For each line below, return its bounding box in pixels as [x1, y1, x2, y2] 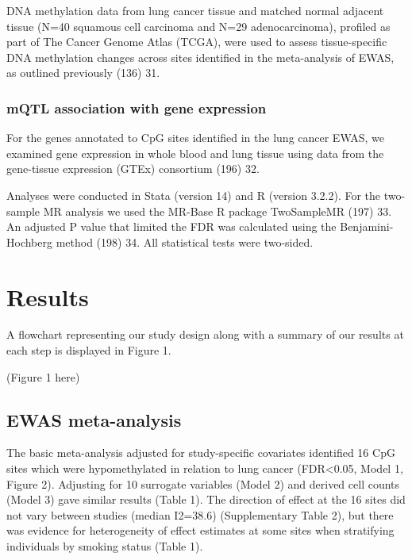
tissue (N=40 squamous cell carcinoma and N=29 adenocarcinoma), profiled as [6, 17, 391, 34]
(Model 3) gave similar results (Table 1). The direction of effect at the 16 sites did [6, 491, 406, 508]
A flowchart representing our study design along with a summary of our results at [6, 326, 404, 343]
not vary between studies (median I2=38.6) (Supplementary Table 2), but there [6, 506, 394, 523]
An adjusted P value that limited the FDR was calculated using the [6, 218, 337, 235]
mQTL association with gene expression [6, 98, 267, 117]
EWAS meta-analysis [6, 407, 182, 432]
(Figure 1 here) [6, 368, 80, 385]
